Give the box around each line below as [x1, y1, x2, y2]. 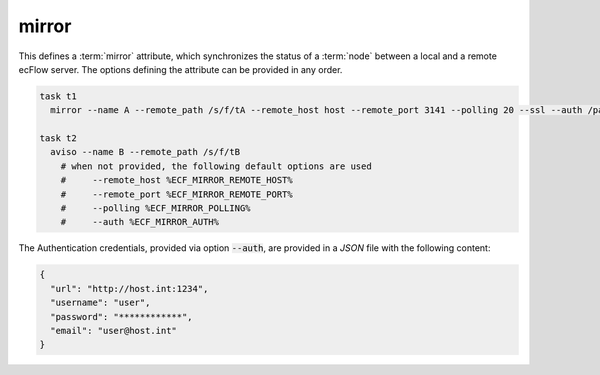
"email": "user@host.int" [50, 325, 177, 336]
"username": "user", [50, 297, 151, 309]
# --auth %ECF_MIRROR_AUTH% [60, 216, 220, 228]
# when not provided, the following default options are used [60, 160, 372, 172]
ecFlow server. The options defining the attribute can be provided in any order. [18, 63, 343, 75]
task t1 [39, 90, 77, 102]
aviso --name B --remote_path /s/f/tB [50, 146, 240, 158]
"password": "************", [50, 311, 194, 322]
